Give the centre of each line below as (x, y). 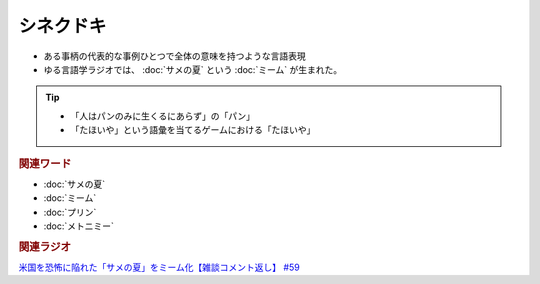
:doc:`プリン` (70, 212)
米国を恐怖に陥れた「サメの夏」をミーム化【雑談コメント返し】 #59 (159, 267)
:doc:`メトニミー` (79, 226)
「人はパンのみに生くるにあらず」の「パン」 (162, 116)
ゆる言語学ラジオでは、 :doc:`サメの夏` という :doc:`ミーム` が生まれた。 (193, 69)
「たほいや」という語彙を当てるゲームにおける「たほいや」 (193, 130)
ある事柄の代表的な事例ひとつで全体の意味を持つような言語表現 (175, 56)
